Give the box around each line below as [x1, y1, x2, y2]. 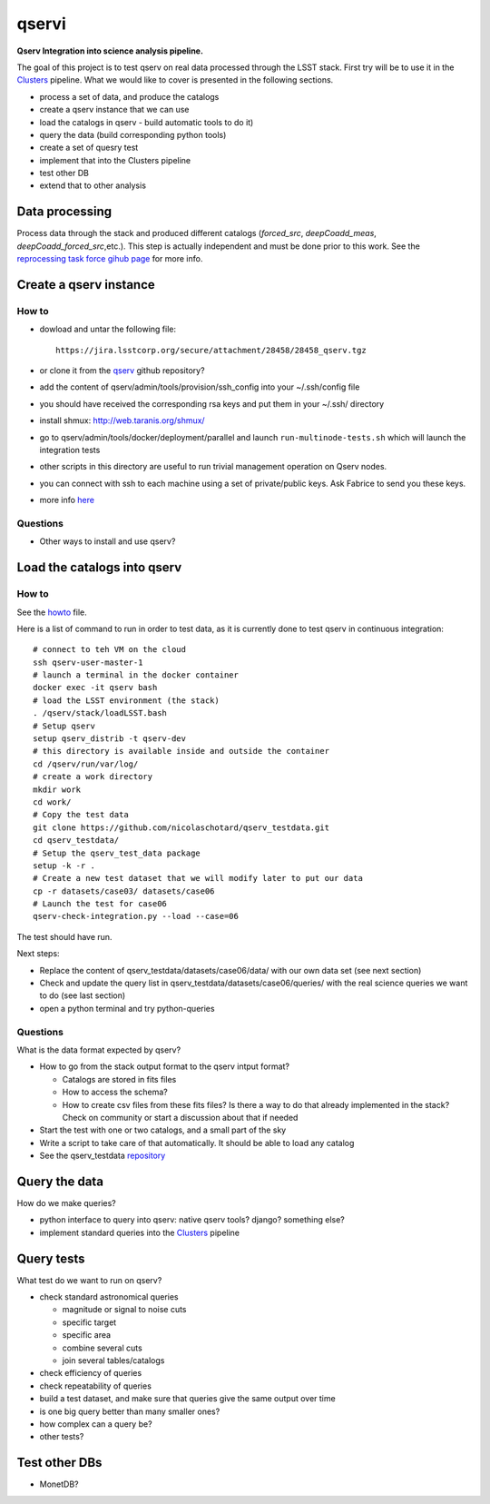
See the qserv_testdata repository [39, 1150, 166, 1162]
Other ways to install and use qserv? [39, 536, 176, 547]
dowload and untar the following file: [39, 323, 177, 335]
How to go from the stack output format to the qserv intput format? [39, 1061, 290, 1072]
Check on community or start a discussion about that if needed [62, 1112, 299, 1123]
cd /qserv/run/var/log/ [33, 758, 139, 769]
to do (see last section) [39, 990, 126, 1001]
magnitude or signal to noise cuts [62, 1304, 187, 1315]
